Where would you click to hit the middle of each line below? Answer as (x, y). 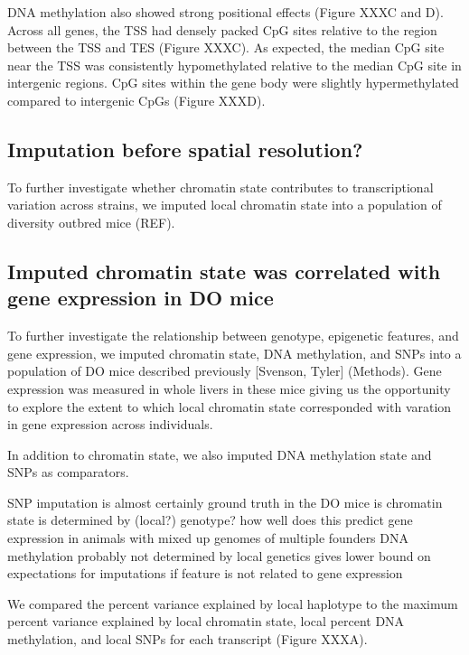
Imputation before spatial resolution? (185, 149)
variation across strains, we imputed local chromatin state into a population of (225, 205)
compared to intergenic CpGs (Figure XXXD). (136, 100)
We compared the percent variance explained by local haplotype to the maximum (233, 603)
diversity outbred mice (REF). (91, 222)
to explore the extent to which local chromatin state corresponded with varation (230, 406)
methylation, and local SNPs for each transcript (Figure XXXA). (188, 639)
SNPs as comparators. (68, 472)
